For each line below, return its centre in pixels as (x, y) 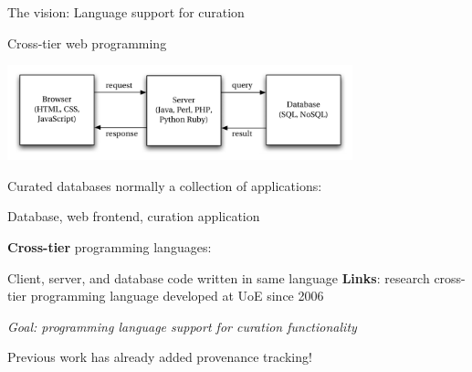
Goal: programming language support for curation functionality (182, 326)
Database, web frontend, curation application (134, 216)
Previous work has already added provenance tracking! (160, 357)
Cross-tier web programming (87, 43)
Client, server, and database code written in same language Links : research (219, 277)
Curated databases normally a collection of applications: (165, 185)
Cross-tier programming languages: (110, 247)
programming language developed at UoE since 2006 (177, 296)
